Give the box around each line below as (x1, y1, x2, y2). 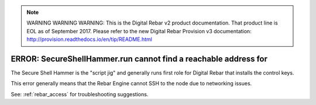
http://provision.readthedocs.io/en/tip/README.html (26, 36, 152, 43)
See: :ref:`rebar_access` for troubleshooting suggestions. (11, 90, 149, 97)
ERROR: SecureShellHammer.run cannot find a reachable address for (11, 54, 268, 64)
